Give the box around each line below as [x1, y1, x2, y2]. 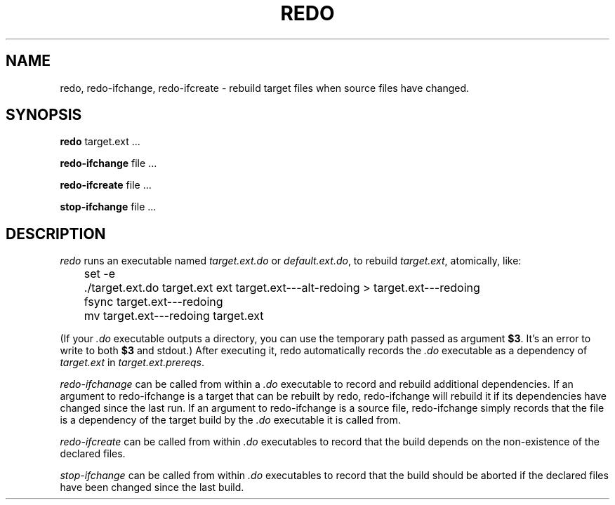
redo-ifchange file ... [60, 157, 157, 170]
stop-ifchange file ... [60, 201, 157, 213]
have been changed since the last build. [60, 481, 244, 494]
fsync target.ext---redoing [84, 295, 223, 309]
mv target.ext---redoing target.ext [84, 309, 264, 323]
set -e [84, 267, 115, 281]
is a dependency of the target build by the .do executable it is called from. [60, 414, 401, 426]
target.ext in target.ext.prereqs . [60, 356, 205, 369]
